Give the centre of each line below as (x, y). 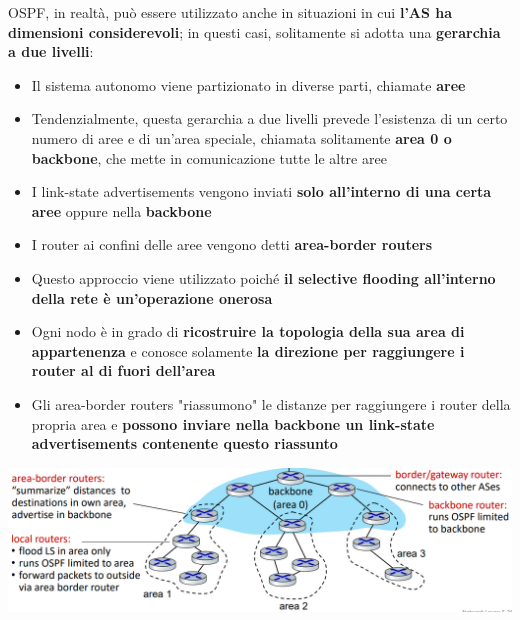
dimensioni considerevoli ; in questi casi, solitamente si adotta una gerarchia (254, 31)
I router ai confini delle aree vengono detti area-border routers (232, 244)
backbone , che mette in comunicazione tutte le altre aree (209, 157)
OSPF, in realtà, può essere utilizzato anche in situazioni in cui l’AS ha (230, 12)
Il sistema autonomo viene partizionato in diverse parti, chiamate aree (248, 84)
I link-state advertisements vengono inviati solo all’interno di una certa (261, 191)
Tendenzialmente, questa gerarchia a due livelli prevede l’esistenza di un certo (269, 118)
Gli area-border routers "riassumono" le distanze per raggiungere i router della (271, 403)
